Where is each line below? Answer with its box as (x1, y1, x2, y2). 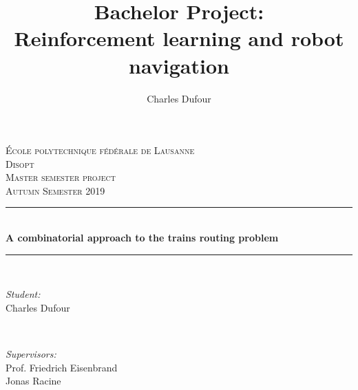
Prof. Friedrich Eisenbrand (6, 360, 118, 374)
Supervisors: (6, 347, 56, 361)
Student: (6, 287, 41, 301)
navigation (129, 51, 229, 79)
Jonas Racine (6, 373, 61, 388)
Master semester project (6, 170, 116, 184)
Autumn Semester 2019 (6, 183, 105, 197)
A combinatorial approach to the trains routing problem (6, 230, 279, 245)
